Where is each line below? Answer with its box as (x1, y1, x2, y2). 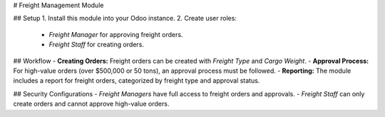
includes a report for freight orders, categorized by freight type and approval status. (13, 76, 260, 85)
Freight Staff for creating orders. (48, 40, 144, 49)
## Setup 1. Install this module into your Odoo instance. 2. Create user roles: (13, 14, 237, 23)
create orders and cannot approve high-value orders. (13, 100, 170, 108)
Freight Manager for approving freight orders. (48, 30, 183, 39)
